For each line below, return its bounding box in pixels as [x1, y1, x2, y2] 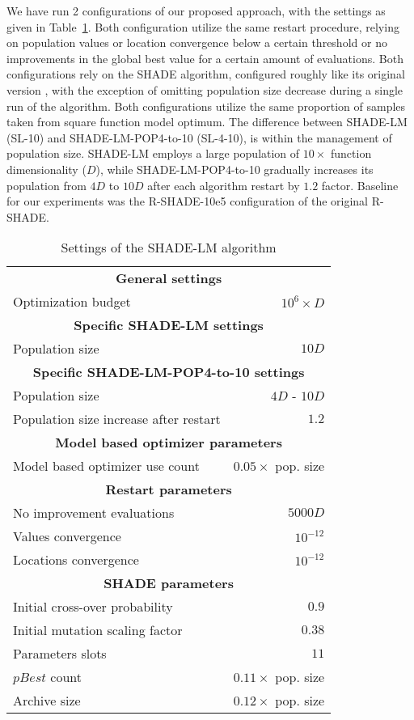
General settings [116, 269, 222, 288]
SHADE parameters [103, 574, 234, 593]
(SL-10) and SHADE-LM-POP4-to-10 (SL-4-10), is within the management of [6, 129, 392, 146]
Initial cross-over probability [13, 597, 173, 616]
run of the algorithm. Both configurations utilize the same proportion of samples [6, 97, 406, 114]
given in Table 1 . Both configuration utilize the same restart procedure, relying [6, 18, 399, 35]
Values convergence [13, 527, 121, 546]
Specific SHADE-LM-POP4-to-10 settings [32, 362, 305, 382]
